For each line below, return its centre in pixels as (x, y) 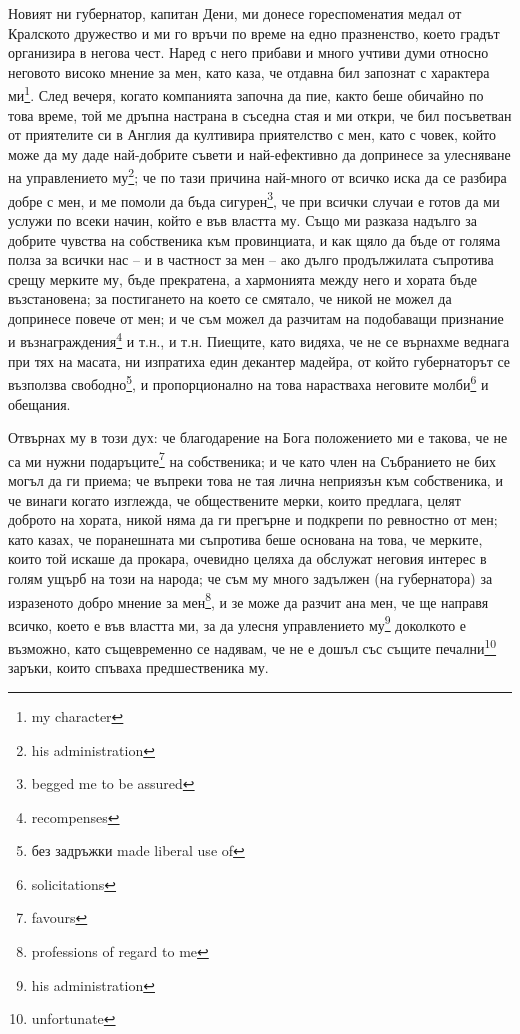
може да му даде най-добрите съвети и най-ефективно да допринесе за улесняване (259, 153)
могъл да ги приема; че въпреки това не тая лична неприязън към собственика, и (255, 480)
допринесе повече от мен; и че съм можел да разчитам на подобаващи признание (256, 317)
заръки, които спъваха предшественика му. (138, 667)
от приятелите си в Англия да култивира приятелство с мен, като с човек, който (252, 134)
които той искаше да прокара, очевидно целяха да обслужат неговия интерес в (247, 558)
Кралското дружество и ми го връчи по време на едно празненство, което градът (254, 32)
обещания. (39, 403)
